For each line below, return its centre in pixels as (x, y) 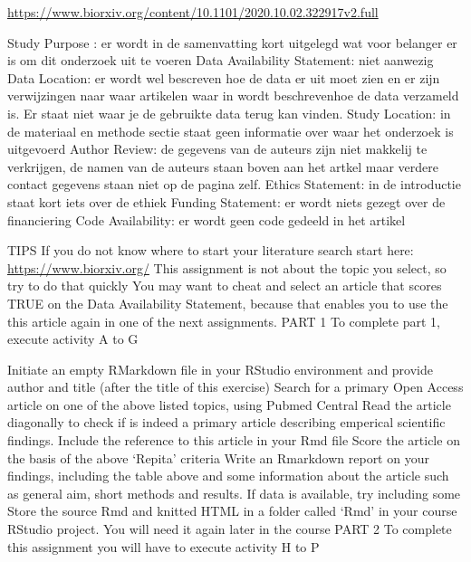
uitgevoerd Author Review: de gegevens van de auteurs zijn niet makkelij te (217, 149)
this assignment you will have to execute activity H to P (163, 546)
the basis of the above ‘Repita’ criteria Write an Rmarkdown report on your (218, 457)
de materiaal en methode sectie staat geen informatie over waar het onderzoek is (231, 131)
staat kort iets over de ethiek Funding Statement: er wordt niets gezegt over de (226, 201)
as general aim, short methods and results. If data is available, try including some (234, 493)
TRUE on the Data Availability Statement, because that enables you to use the (228, 303)
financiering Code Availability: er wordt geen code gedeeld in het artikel (207, 219)
